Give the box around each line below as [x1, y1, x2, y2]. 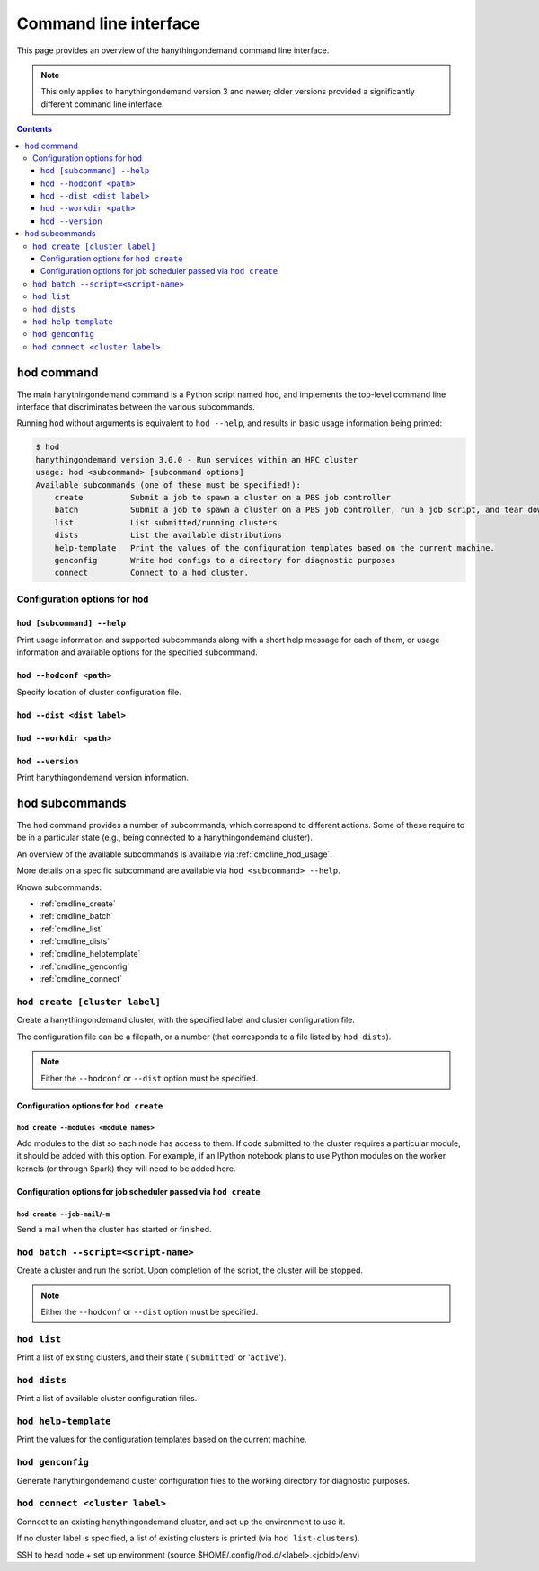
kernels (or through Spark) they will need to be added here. [16, 1163, 236, 1174]
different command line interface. [40, 99, 165, 110]
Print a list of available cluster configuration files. [16, 1393, 198, 1404]
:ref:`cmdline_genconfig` [39, 961, 130, 972]
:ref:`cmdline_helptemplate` [39, 949, 141, 959]
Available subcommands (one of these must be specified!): [35, 480, 301, 490]
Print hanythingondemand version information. [16, 772, 189, 783]
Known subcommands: [16, 881, 102, 893]
